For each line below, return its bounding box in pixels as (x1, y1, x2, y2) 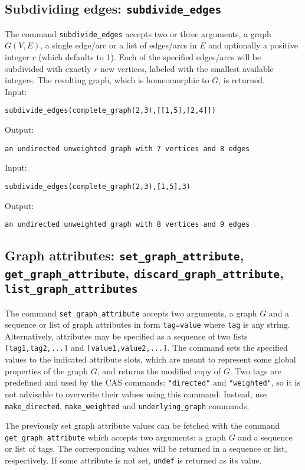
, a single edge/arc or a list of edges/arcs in (40, 39, 197, 51)
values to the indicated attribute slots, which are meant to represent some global (5, 353, 296, 365)
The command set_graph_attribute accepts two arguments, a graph (5, 306, 257, 319)
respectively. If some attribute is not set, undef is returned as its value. (5, 454, 262, 466)
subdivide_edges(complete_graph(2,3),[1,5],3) (5, 182, 191, 191)
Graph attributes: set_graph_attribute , (5, 246, 244, 265)
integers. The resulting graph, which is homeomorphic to (5, 74, 209, 86)
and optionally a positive (208, 39, 298, 51)
